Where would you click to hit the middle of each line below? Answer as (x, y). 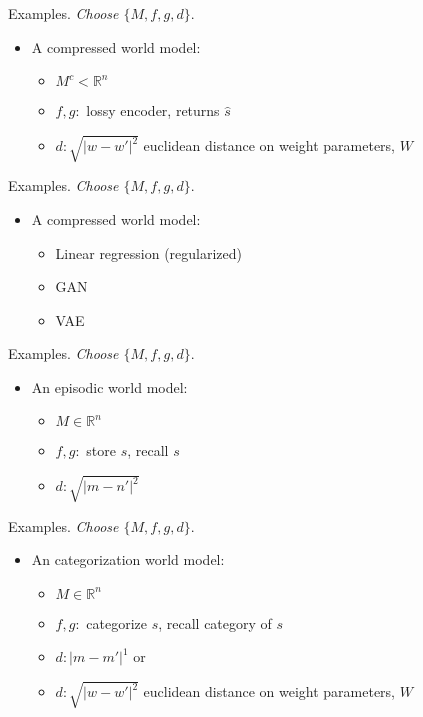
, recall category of (215, 622)
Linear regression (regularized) (149, 252)
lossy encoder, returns (153, 110)
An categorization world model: (128, 559)
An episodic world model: (109, 386)
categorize (116, 622)
